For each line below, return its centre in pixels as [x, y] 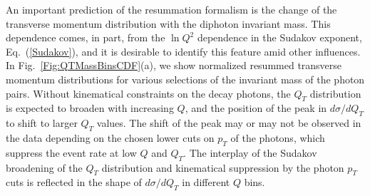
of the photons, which [278, 137]
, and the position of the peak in [256, 108]
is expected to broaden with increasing [90, 108]
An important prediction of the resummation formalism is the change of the [171, 9]
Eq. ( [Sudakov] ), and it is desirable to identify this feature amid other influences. [183, 51]
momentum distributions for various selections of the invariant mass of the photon [185, 79]
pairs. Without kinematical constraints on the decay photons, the [148, 93]
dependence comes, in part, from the [86, 37]
